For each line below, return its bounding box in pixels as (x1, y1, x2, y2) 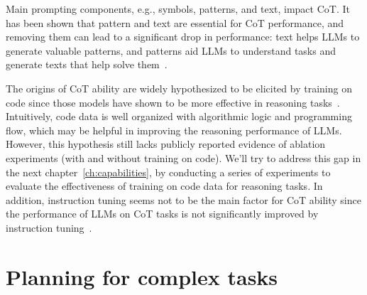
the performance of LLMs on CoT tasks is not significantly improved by (6, 206, 319, 221)
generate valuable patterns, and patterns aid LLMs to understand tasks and (6, 43, 336, 58)
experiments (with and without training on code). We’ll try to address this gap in (6, 150, 361, 165)
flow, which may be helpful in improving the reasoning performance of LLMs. (6, 122, 342, 137)
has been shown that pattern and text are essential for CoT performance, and (6, 15, 344, 30)
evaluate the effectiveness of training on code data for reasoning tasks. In (6, 178, 323, 193)
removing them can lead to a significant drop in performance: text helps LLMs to (6, 29, 360, 44)
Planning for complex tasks (6, 262, 278, 291)
